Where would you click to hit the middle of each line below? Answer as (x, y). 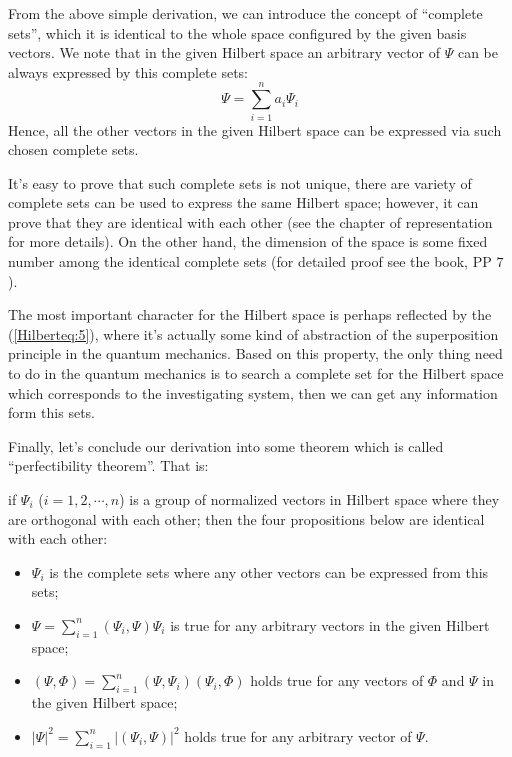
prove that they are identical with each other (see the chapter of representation (250, 221)
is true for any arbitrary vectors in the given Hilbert (330, 624)
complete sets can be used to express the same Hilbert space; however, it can (243, 202)
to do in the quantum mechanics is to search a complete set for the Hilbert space (256, 373)
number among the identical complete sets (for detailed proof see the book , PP (250, 261)
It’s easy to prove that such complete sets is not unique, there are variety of (240, 182)
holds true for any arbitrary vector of (298, 735)
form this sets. (51, 412)
